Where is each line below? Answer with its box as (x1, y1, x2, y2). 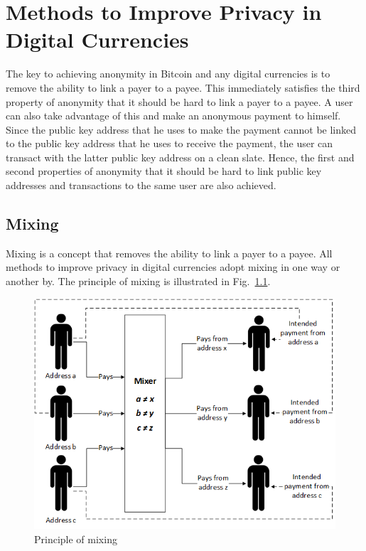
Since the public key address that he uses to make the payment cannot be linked (6, 122, 357, 137)
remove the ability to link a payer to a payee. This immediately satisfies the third (6, 80, 360, 95)
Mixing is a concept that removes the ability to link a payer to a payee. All (6, 245, 333, 260)
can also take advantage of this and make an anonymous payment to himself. (6, 108, 341, 123)
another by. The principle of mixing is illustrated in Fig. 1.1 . (6, 274, 271, 289)
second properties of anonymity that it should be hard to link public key (6, 164, 322, 178)
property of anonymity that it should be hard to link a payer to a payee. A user (6, 94, 353, 109)
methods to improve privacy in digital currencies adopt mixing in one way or (6, 260, 340, 274)
